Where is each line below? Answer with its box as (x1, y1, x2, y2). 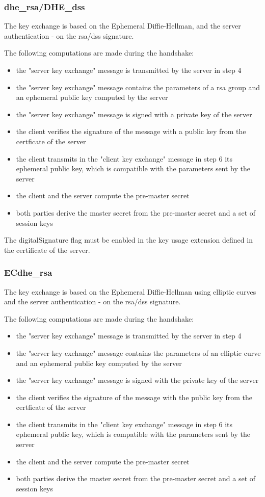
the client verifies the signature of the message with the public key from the (16, 391, 252, 402)
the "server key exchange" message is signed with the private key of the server (16, 375, 259, 385)
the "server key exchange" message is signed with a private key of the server (16, 109, 252, 119)
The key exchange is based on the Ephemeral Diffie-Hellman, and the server (4, 20, 241, 31)
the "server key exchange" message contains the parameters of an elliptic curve (16, 347, 261, 358)
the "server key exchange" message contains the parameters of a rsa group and (16, 82, 260, 92)
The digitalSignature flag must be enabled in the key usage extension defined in (4, 234, 253, 245)
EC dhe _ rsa (4, 266, 52, 279)
